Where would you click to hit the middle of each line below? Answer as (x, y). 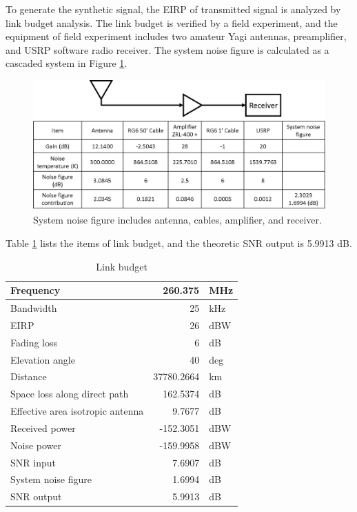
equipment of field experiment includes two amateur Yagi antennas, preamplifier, (176, 36)
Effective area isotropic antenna (77, 411)
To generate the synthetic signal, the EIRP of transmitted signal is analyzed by (173, 9)
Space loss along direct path (70, 394)
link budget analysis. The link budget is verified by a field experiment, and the (172, 22)
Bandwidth (34, 308)
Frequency (35, 290)
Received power (43, 427)
